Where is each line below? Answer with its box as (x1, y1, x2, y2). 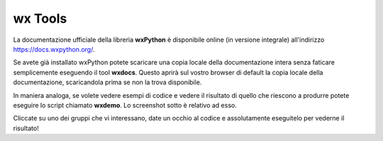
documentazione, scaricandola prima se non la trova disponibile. (13, 78, 202, 86)
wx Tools (13, 11, 67, 26)
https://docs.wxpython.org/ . (13, 45, 95, 53)
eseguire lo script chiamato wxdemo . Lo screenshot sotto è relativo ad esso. (13, 101, 237, 109)
